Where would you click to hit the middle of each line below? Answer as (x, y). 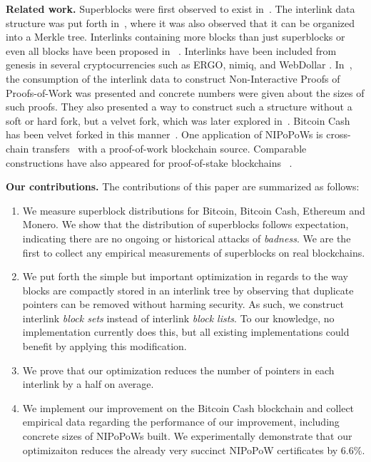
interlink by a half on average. (88, 384)
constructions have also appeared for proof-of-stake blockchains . (149, 162)
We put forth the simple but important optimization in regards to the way (185, 276)
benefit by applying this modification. (105, 346)
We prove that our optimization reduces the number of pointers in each (178, 370)
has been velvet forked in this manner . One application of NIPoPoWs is (164, 134)
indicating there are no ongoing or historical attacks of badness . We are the (187, 238)
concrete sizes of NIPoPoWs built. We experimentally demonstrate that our (187, 436)
